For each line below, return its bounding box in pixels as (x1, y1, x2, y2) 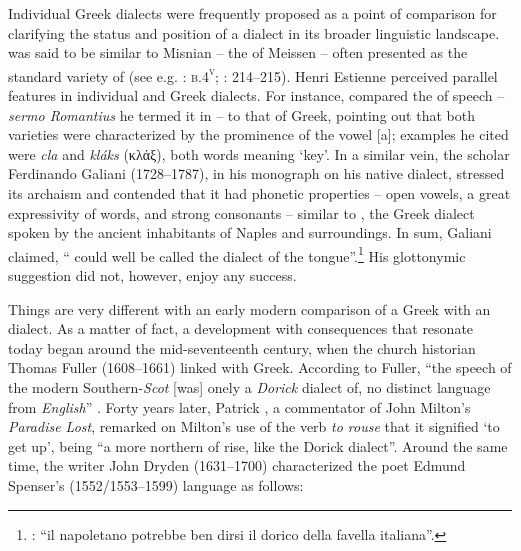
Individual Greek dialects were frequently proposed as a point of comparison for (8, 3, 497, 23)
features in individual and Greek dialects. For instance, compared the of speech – (8, 85, 505, 106)
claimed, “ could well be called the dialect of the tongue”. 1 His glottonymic (8, 242, 466, 266)
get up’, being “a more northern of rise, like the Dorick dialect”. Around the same (8, 435, 508, 456)
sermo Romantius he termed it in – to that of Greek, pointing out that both (8, 104, 475, 125)
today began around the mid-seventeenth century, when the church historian (8, 337, 476, 358)
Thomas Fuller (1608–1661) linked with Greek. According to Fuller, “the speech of (8, 357, 512, 378)
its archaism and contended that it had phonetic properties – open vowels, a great (8, 183, 511, 203)
